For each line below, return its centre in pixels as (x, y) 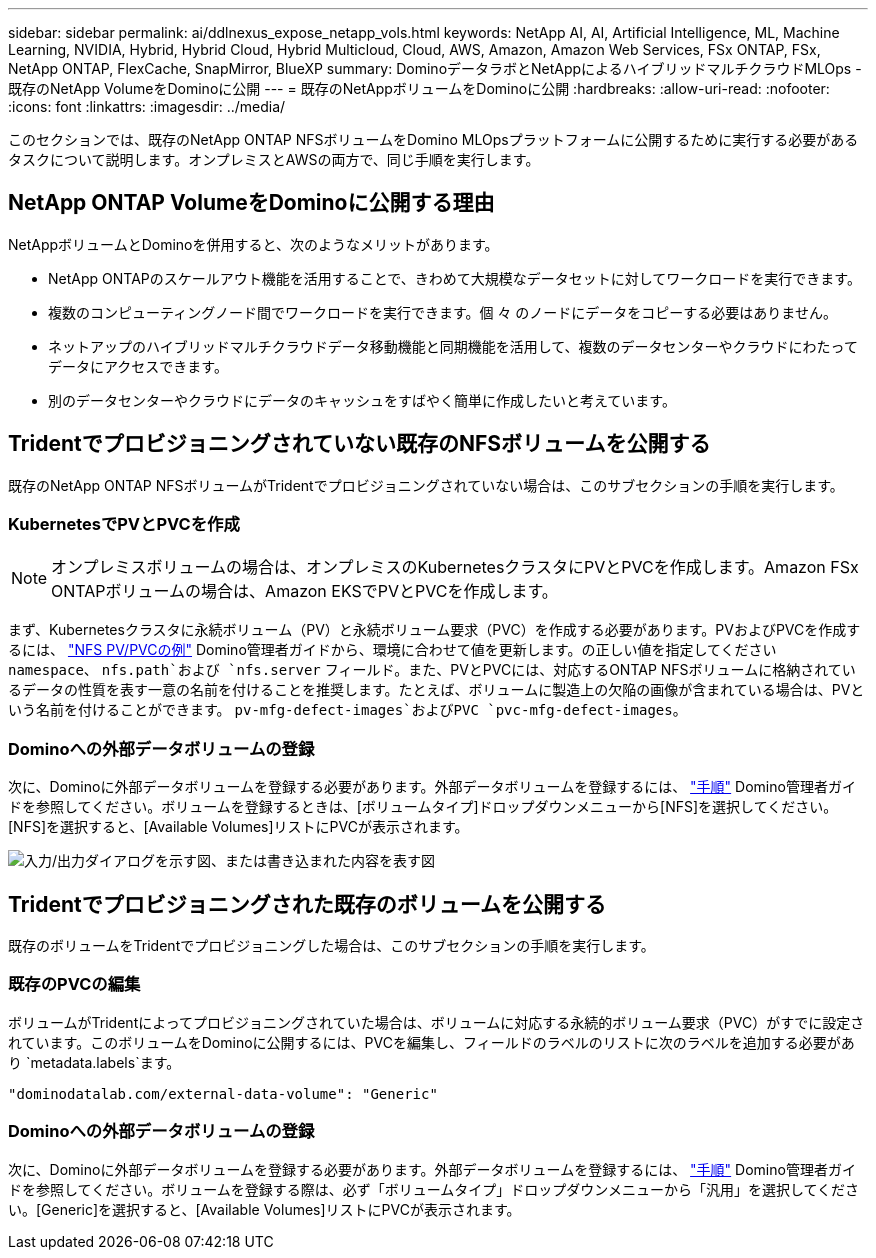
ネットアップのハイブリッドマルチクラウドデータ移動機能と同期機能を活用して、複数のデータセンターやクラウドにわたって (453, 346)
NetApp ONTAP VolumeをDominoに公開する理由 (251, 203)
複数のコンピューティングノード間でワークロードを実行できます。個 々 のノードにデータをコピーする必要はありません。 (442, 312)
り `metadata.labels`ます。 (94, 1062)
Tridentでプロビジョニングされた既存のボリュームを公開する (307, 904)
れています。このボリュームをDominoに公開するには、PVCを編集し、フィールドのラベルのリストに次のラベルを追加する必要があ (431, 1042)
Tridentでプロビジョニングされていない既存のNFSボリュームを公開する (359, 444)
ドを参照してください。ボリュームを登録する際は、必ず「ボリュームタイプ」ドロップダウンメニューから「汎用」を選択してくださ (434, 1189)
